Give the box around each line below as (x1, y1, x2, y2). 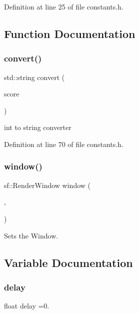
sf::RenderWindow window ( (4, 179, 90, 190)
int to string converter (4, 122, 71, 132)
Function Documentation (4, 25, 135, 41)
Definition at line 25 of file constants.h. (4, 1, 123, 11)
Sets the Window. (4, 230, 58, 240)
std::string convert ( (4, 71, 65, 82)
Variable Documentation (4, 254, 133, 270)
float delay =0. (4, 300, 49, 311)
